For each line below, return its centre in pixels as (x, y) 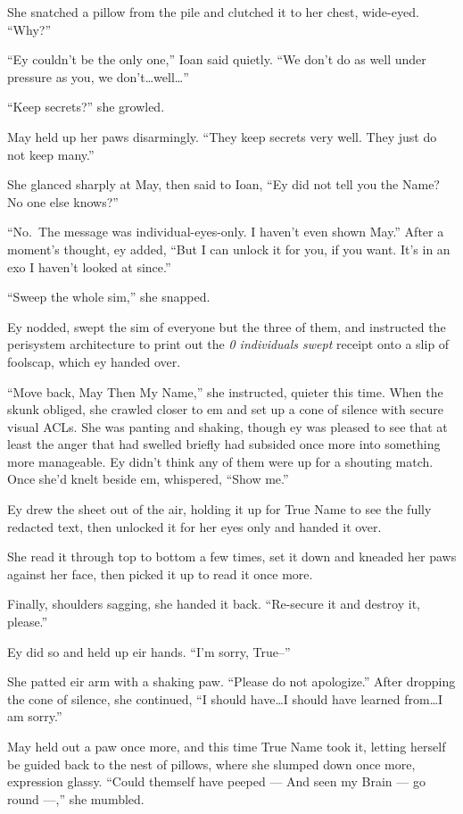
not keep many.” (51, 154)
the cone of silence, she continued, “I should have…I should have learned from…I (225, 698)
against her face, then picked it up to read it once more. (160, 573)
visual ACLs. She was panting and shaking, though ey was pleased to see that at (227, 426)
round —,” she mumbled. (76, 798)
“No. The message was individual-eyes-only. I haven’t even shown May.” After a (226, 232)
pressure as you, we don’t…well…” (98, 76)
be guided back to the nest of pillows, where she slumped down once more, (211, 764)
